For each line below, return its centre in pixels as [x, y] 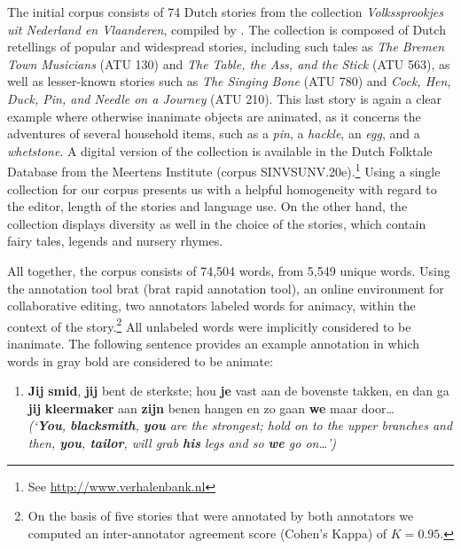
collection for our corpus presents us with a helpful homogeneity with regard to [222, 188]
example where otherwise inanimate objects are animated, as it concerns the [214, 116]
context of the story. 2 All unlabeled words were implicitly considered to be [209, 325]
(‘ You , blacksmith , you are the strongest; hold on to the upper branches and [240, 425]
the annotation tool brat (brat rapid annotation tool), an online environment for [226, 288]
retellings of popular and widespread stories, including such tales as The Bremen [226, 47]
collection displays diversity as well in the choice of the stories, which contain [217, 223]
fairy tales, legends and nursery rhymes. [115, 241]
